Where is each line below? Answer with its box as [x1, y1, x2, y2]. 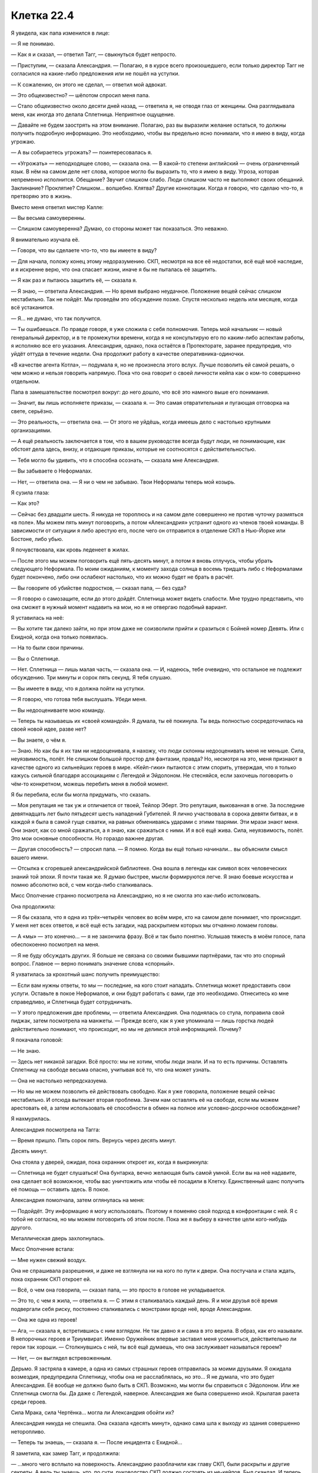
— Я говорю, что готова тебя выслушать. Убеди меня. [11, 696, 147, 703]
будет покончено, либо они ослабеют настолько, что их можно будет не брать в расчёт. [11, 573, 234, 580]
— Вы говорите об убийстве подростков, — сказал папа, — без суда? [11, 584, 187, 592]
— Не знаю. [11, 1047, 41, 1054]
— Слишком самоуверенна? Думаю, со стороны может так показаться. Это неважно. [11, 225, 229, 232]
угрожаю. [11, 138, 35, 145]
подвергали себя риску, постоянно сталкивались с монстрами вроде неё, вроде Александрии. [11, 1305, 252, 1312]
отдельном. [11, 378, 41, 385]
